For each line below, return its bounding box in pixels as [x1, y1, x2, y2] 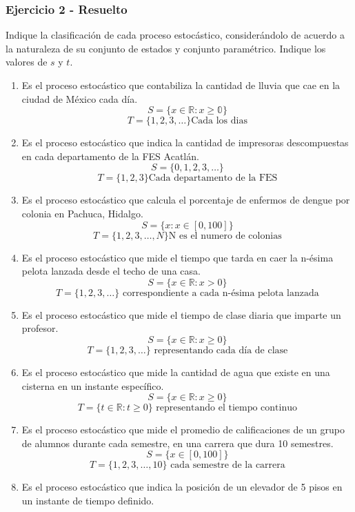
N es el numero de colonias [168, 230, 282, 241]
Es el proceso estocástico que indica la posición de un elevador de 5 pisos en [21, 480, 343, 494]
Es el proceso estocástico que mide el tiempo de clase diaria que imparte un [21, 307, 341, 322]
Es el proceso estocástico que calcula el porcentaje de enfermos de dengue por [21, 193, 350, 207]
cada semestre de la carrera [170, 460, 285, 471]
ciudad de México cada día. [21, 91, 138, 106]
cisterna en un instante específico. [21, 378, 164, 393]
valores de [6, 55, 48, 69]
